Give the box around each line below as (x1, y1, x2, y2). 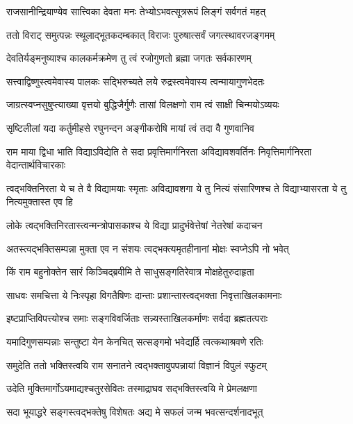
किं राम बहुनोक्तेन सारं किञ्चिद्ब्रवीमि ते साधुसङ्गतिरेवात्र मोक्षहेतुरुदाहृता (6, 264, 254, 279)
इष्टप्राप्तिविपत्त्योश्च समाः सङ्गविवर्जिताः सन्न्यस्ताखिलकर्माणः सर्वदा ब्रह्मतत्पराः (6, 311, 268, 325)
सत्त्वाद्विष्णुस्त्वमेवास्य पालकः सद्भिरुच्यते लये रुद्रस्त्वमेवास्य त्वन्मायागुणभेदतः (6, 74, 265, 88)
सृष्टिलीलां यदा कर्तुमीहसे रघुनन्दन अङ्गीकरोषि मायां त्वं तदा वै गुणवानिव (6, 120, 254, 135)
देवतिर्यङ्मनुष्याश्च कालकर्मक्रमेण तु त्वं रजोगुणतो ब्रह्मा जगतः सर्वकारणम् (6, 51, 252, 65)
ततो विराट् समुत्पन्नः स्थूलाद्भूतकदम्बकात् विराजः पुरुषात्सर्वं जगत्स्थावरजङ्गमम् (6, 27, 275, 42)
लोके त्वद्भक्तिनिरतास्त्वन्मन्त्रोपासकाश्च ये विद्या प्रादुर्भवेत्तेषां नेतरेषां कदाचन (6, 217, 263, 232)
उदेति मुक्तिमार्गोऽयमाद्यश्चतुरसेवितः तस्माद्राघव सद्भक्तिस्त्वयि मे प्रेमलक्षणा (6, 381, 257, 396)
